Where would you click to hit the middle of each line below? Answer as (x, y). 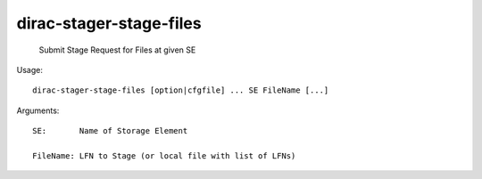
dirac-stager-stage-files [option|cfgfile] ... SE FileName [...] (181, 90)
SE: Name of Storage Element (110, 131)
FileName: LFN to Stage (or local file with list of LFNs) (164, 155)
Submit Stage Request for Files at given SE (117, 50)
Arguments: (38, 110)
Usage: (30, 69)
